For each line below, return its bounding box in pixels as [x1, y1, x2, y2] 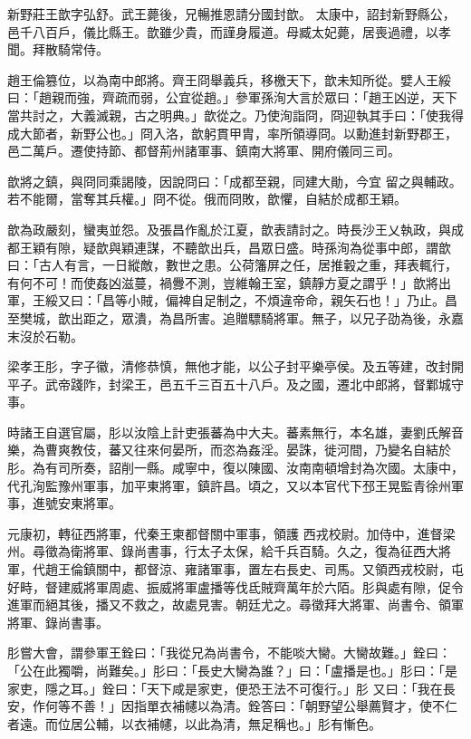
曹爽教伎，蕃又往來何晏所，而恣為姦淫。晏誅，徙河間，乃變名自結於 [44, 440, 451, 459]
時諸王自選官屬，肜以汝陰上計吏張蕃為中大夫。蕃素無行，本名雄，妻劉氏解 [7, 422, 451, 441]
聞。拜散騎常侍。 [7, 40, 109, 59]
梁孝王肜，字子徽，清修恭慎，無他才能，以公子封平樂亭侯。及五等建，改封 [7, 357, 451, 376]
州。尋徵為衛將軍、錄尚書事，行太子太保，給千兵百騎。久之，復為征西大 [7, 542, 438, 561]
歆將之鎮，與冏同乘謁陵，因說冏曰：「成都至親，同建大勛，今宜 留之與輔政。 [7, 171, 462, 190]
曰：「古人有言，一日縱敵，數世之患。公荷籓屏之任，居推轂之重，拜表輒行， [7, 255, 457, 274]
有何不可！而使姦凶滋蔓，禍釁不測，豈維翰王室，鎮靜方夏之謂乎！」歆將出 [7, 273, 451, 292]
